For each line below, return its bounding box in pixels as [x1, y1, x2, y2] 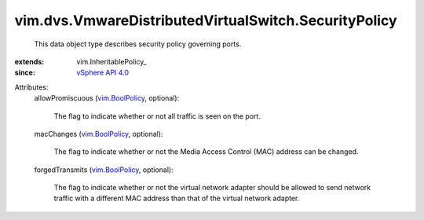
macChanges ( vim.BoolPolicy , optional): [34, 129, 163, 138]
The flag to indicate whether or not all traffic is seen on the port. [53, 111, 261, 121]
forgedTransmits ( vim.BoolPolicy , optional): [34, 165, 174, 174]
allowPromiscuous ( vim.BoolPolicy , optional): [34, 93, 180, 103]
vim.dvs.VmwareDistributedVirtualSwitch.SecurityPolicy [14, 12, 397, 29]
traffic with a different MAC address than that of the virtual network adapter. [53, 193, 300, 203]
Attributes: [14, 82, 49, 92]
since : [14, 68, 35, 78]
